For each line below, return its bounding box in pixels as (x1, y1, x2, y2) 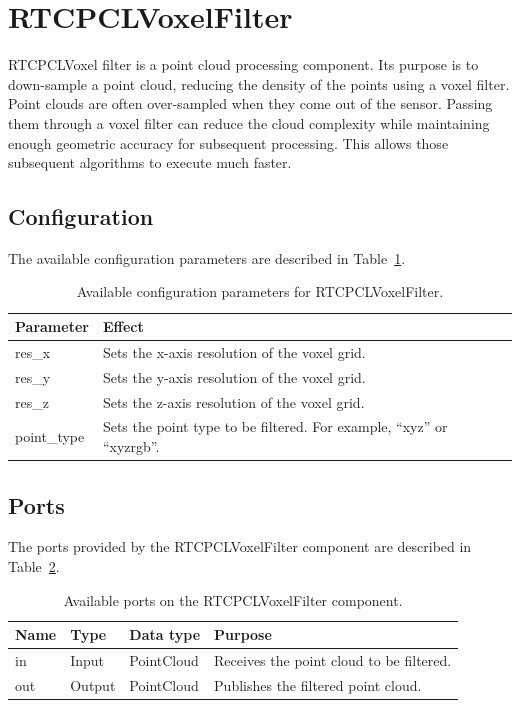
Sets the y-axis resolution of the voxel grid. (102, 366, 366, 387)
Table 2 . (8, 555, 60, 576)
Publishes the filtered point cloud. (214, 674, 422, 695)
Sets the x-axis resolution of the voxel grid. (102, 341, 366, 362)
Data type (129, 624, 201, 645)
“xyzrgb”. (102, 436, 160, 457)
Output (70, 674, 116, 695)
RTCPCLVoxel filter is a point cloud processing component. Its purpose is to (8, 54, 479, 75)
